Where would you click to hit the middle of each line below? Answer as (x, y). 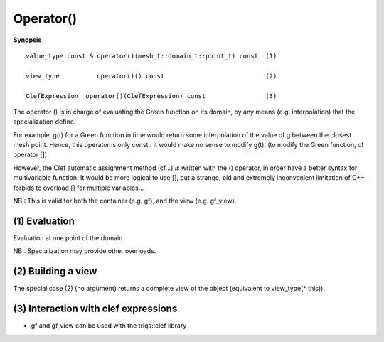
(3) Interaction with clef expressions (95, 309)
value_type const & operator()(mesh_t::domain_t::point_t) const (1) (151, 56)
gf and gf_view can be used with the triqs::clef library (109, 326)
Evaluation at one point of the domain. (69, 237)
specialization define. (44, 122)
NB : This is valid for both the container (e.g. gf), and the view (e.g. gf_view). (125, 201)
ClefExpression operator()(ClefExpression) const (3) (151, 96)
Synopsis (27, 40)
